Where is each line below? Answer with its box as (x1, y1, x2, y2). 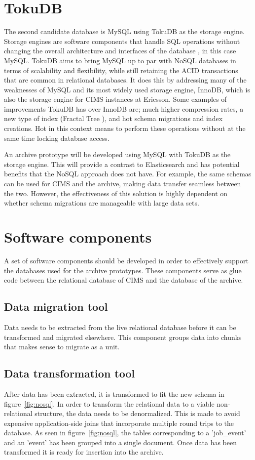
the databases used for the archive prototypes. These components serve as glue (4, 265, 242, 275)
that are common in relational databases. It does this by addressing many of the (4, 75, 247, 85)
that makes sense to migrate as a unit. (4, 341, 120, 352)
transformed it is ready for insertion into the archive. (4, 447, 164, 457)
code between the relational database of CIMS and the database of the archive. (4, 275, 243, 285)
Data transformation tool (4, 366, 135, 381)
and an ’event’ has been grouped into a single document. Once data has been (4, 437, 237, 447)
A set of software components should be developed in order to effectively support (4, 255, 249, 265)
